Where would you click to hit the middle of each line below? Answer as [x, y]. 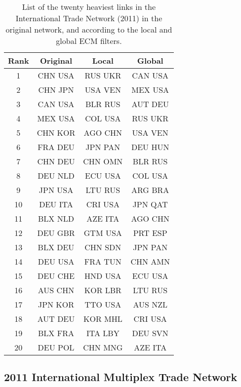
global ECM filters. [89, 41]
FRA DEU [56, 147]
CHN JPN [56, 90]
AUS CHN [56, 290]
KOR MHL [103, 319]
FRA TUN [103, 261]
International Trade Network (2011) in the [89, 18]
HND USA [103, 276]
